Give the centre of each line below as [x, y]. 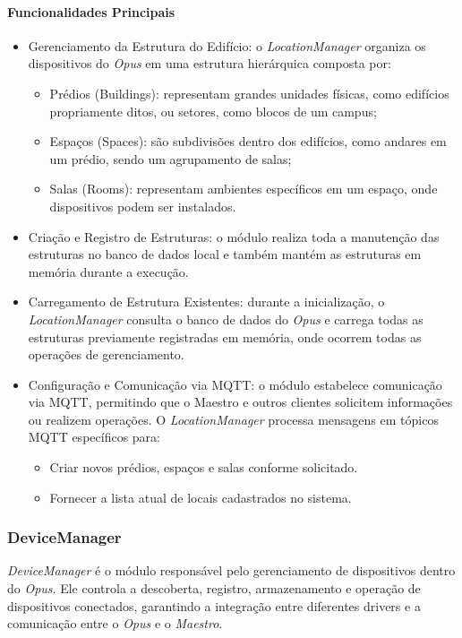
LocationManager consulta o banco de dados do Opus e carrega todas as [226, 319]
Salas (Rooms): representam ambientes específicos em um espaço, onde [244, 189]
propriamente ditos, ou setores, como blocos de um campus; [213, 111]
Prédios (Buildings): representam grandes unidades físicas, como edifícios [249, 93]
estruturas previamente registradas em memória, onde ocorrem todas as [225, 336]
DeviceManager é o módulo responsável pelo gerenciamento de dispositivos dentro [231, 570]
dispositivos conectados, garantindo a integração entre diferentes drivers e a [214, 605]
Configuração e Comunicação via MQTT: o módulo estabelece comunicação [235, 384]
